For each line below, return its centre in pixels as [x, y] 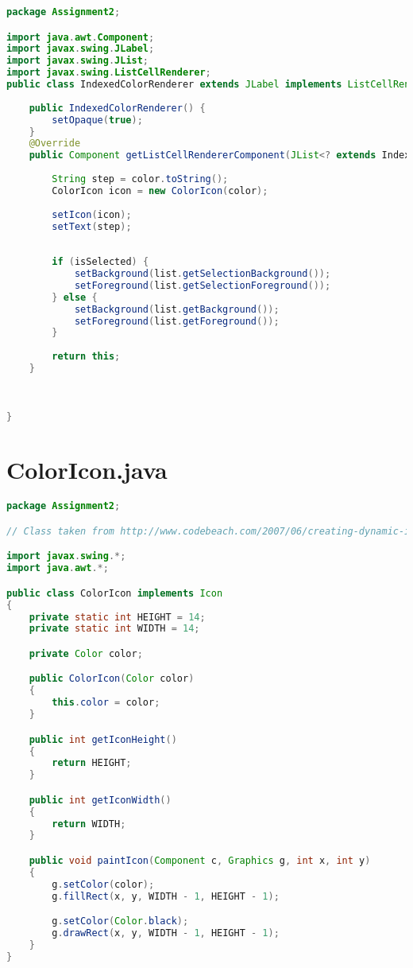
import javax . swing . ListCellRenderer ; [109, 73]
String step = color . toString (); [140, 179]
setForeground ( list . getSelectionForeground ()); [203, 285]
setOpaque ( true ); [97, 120]
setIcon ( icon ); [92, 214]
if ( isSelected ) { [100, 262]
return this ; [86, 357]
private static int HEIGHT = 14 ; [117, 617]
